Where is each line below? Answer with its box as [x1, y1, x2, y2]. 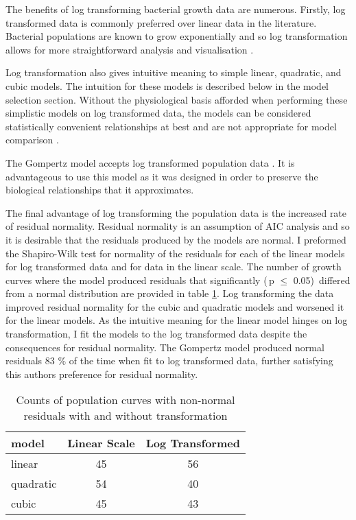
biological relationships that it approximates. [5, 182, 194, 197]
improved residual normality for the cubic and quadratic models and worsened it [5, 299, 344, 314]
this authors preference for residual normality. [5, 366, 198, 381]
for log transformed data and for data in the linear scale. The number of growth [5, 259, 342, 274]
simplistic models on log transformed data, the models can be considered [5, 106, 311, 120]
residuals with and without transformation [23, 407, 228, 424]
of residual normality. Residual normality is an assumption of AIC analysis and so [5, 219, 350, 233]
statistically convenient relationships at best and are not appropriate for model [5, 119, 337, 133]
